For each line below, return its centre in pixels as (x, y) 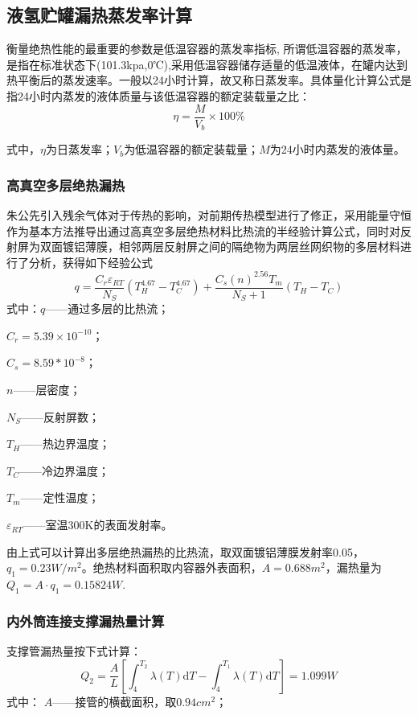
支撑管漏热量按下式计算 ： (74, 651)
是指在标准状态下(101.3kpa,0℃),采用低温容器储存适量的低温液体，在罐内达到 (207, 64)
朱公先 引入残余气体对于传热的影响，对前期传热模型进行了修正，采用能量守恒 (209, 214)
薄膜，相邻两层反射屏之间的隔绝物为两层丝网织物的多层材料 (242, 247)
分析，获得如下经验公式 (90, 262)
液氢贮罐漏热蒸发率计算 (99, 15)
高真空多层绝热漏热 (66, 185)
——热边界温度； (66, 444)
